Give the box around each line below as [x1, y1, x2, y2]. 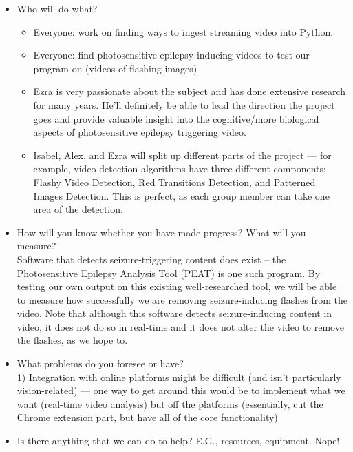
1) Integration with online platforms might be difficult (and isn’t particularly [17, 369, 341, 384]
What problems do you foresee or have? [17, 356, 184, 371]
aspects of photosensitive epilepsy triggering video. [33, 125, 246, 139]
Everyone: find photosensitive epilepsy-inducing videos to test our [33, 48, 310, 62]
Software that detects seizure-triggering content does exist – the [17, 251, 286, 266]
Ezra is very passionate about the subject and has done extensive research [33, 84, 346, 99]
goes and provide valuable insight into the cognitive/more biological [33, 111, 319, 125]
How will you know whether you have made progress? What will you [17, 225, 306, 239]
